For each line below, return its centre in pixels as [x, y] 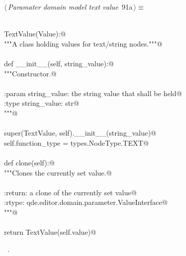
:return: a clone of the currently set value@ [71, 192]
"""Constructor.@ [30, 73]
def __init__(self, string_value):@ [59, 63]
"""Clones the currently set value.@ [58, 172]
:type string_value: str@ [42, 103]
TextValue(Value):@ [35, 34]
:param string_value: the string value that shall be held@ [93, 93]
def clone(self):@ [30, 162]
